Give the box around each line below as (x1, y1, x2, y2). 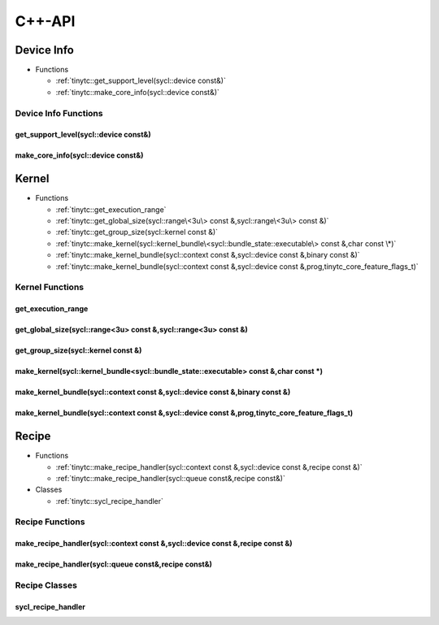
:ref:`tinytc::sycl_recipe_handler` (55, 496, 164, 506)
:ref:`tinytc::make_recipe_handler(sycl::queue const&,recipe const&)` (55, 473, 286, 483)
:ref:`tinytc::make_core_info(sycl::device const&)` (55, 87, 219, 97)
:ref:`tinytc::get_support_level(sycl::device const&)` (55, 76, 227, 85)
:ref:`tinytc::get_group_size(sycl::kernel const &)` (55, 228, 219, 237)
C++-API (15, 12, 76, 30)
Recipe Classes (15, 579, 77, 591)
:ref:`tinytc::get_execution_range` (55, 204, 167, 215)
